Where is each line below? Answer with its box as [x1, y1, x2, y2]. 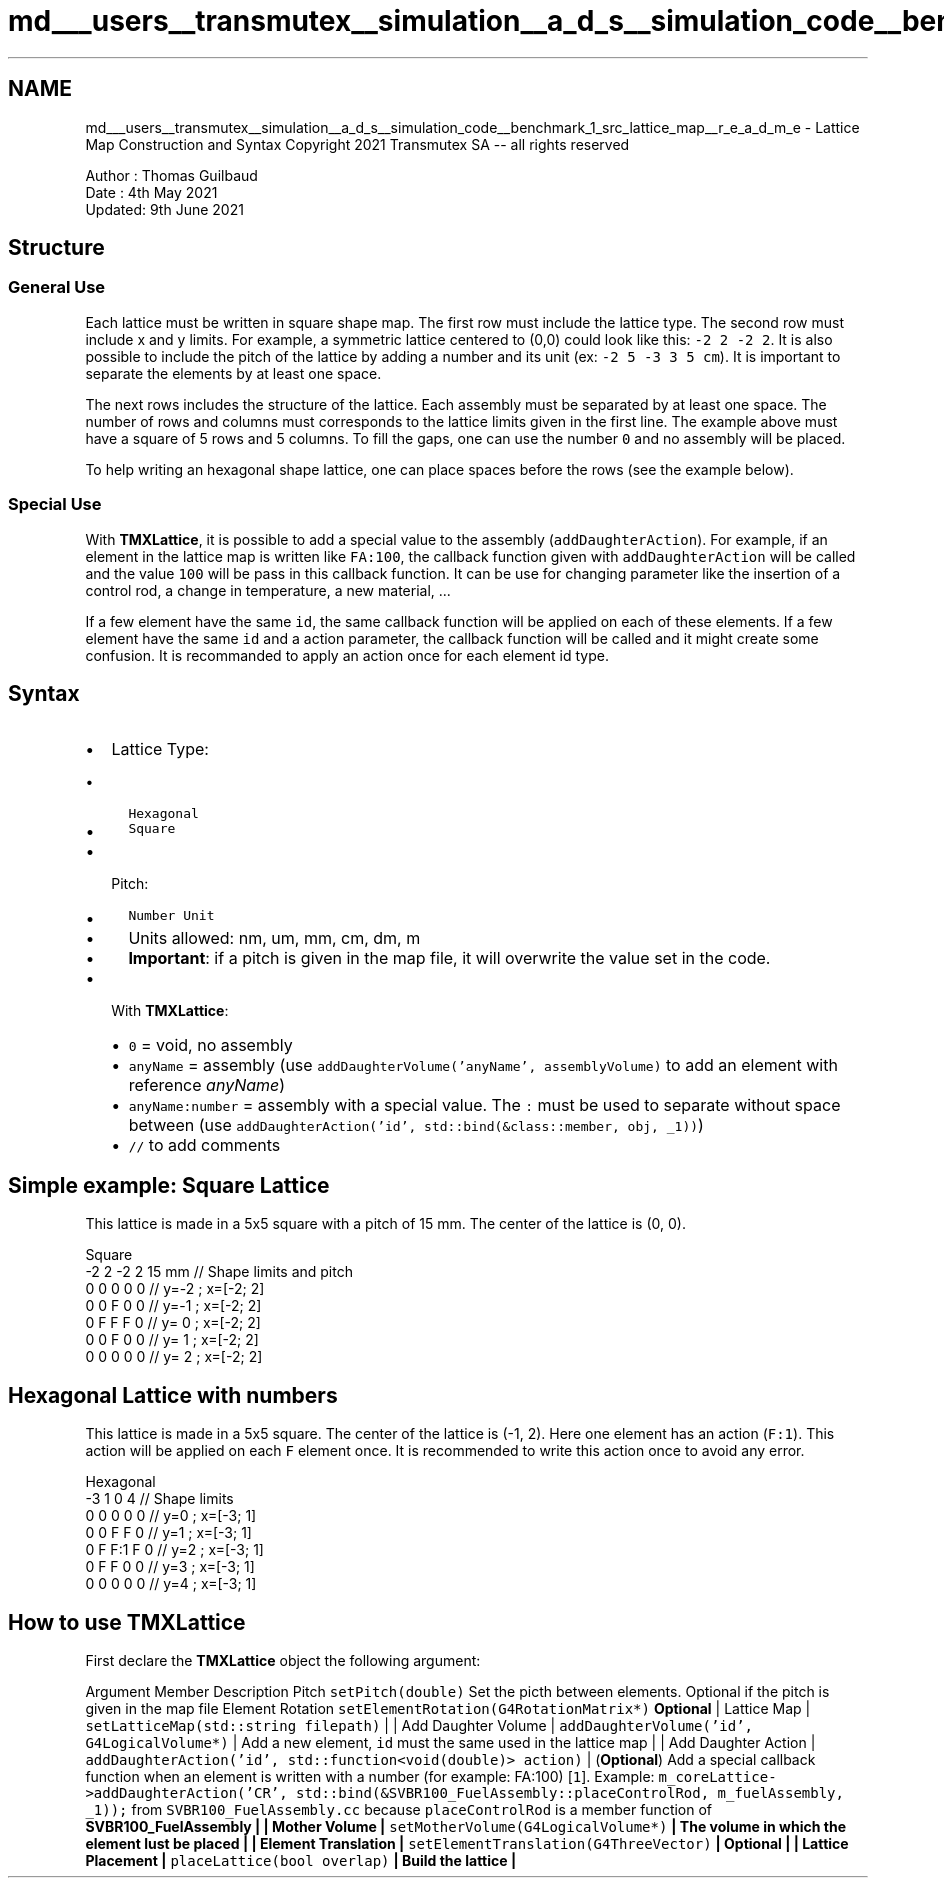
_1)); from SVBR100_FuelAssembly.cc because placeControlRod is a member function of [85, 1800, 713, 1818]
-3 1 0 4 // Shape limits [85, 1490, 234, 1508]
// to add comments [128, 1135, 281, 1156]
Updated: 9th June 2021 [85, 200, 244, 218]
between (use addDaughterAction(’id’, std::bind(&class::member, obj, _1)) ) [128, 1115, 704, 1136]
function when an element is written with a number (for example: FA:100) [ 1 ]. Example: [85, 1767, 655, 1785]
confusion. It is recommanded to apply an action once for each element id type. [85, 646, 610, 664]
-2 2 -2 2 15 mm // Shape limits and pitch [85, 1263, 353, 1281]
